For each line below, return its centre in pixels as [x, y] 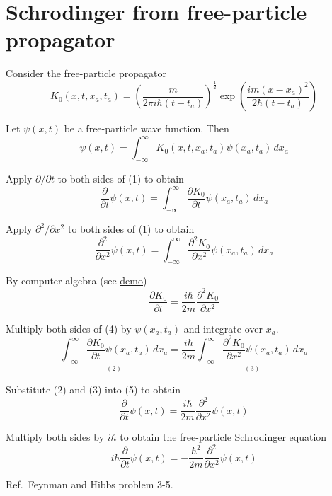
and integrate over [223, 328]
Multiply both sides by [55, 437]
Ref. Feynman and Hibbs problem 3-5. [90, 484]
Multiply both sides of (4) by [69, 328]
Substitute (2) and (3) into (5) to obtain [93, 390]
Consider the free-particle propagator [86, 73]
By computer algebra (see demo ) [76, 281]
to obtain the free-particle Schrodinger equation [223, 437]
